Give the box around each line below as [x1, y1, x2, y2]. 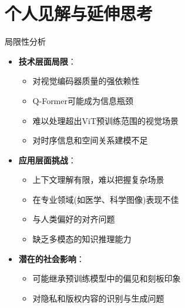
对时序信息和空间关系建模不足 [32, 134, 148, 146]
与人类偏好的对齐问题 [32, 213, 115, 225]
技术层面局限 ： [18, 55, 76, 67]
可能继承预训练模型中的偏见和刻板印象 [32, 272, 181, 284]
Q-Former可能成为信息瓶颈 [32, 94, 133, 106]
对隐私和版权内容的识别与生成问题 [32, 292, 164, 304]
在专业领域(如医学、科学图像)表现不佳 [32, 193, 179, 205]
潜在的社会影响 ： [18, 252, 85, 265]
